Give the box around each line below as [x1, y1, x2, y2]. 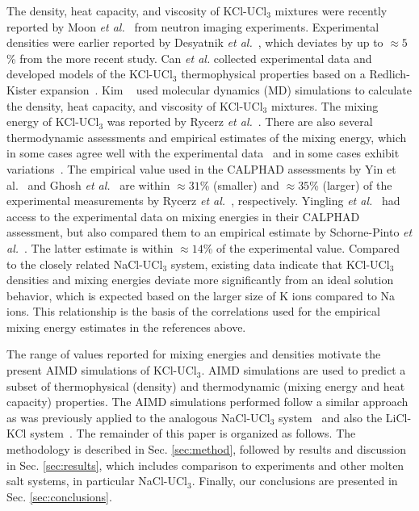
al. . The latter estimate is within [6, 239, 174, 256]
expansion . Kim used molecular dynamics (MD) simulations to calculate [40, 81, 413, 98]
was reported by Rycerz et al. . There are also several [107, 113, 373, 130]
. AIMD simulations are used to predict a [201, 362, 406, 379]
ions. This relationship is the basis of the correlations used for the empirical [6, 303, 380, 320]
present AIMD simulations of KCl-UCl [6, 362, 197, 379]
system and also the [278, 408, 383, 425]
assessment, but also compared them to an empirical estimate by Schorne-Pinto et [6, 224, 413, 241]
